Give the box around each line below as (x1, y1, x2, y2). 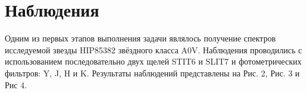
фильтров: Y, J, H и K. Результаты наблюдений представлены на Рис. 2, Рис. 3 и (5, 66, 300, 79)
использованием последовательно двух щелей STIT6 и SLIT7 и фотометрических (5, 55, 302, 68)
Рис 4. (5, 78, 27, 91)
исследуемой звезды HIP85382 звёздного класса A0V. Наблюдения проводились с (5, 43, 302, 56)
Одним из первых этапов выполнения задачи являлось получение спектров (5, 32, 276, 44)
